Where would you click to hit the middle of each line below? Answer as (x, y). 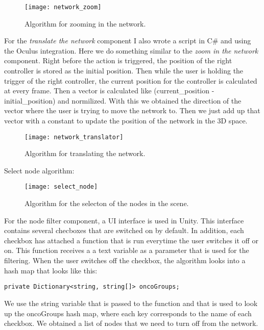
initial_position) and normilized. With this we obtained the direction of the (123, 100)
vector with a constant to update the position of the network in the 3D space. (126, 120)
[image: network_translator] (74, 137)
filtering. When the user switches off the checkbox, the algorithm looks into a (125, 260)
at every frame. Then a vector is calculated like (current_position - (109, 91)
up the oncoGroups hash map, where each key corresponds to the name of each (128, 313)
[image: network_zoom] (63, 7)
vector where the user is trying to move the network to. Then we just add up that (132, 110)
